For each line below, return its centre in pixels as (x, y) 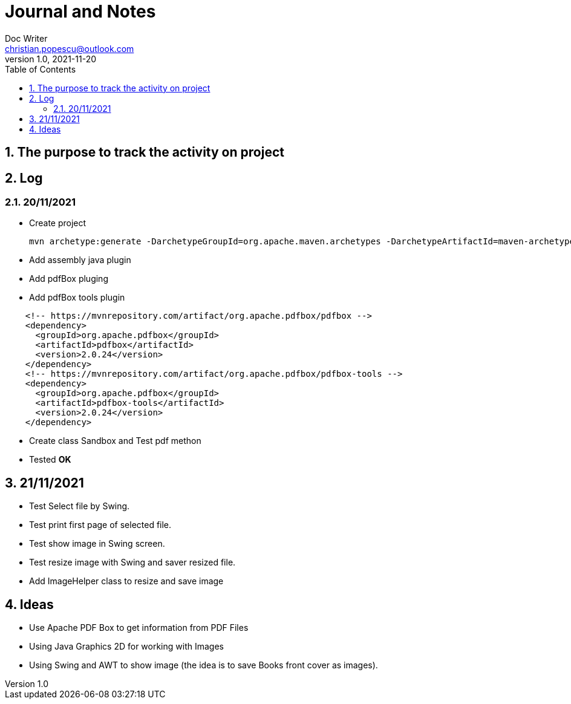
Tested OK (50, 460)
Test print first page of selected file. (100, 525)
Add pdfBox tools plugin (77, 298)
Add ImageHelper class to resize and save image (126, 581)
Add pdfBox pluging (69, 279)
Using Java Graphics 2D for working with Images (126, 647)
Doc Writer (26, 38)
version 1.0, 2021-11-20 (51, 59)
